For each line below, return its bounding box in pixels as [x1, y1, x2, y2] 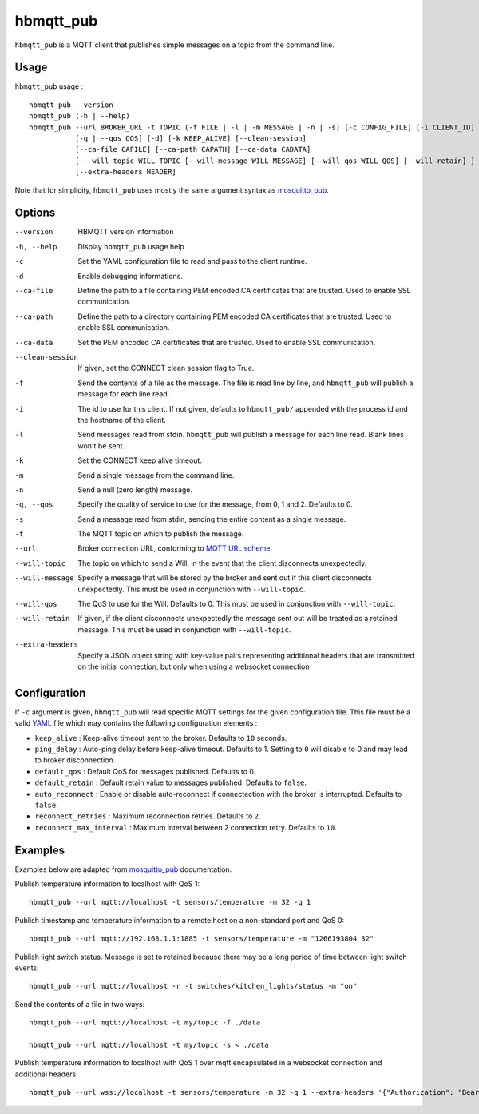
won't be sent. [77, 440, 125, 451]
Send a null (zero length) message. [77, 484, 193, 495]
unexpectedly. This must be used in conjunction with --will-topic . [77, 584, 306, 594]
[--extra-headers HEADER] [74, 168, 177, 177]
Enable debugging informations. [77, 271, 184, 280]
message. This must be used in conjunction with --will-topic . [77, 624, 291, 635]
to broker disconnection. [34, 755, 116, 765]
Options [14, 206, 56, 220]
